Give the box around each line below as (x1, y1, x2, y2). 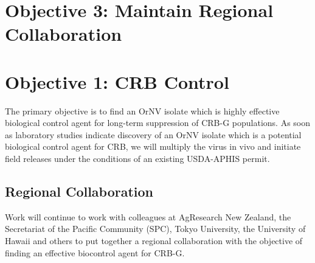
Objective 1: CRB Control (5, 69, 229, 94)
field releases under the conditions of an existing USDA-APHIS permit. (5, 152, 270, 165)
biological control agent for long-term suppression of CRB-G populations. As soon (5, 116, 311, 129)
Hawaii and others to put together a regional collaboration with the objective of (5, 234, 303, 247)
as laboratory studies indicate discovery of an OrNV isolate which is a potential (5, 128, 302, 141)
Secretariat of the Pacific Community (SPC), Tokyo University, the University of (5, 222, 306, 235)
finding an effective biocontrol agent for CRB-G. (5, 246, 185, 259)
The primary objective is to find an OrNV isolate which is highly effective (5, 104, 280, 117)
